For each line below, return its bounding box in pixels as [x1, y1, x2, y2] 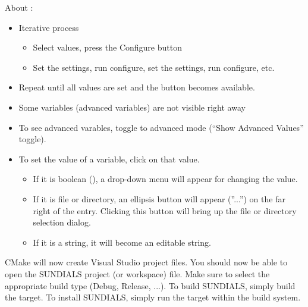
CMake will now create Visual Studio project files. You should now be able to [5, 256, 288, 268]
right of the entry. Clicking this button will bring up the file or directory [33, 204, 297, 217]
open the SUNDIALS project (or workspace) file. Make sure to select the [5, 267, 270, 280]
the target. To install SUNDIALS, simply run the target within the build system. [5, 291, 301, 303]
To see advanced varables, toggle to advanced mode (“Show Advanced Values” [18, 121, 304, 133]
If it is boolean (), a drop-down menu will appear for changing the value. [33, 173, 298, 185]
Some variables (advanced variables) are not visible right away [18, 101, 246, 113]
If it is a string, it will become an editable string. [33, 236, 211, 248]
